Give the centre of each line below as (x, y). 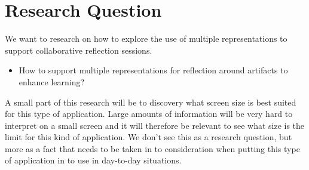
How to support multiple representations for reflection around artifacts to (153, 70)
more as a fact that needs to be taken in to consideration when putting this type (152, 148)
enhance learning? (52, 81)
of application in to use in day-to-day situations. (93, 160)
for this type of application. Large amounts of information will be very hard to (149, 114)
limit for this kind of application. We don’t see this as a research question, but (149, 137)
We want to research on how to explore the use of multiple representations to (146, 38)
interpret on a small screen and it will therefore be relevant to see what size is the (155, 125)
